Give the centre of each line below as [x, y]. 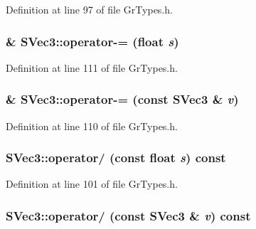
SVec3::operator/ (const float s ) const [116, 158]
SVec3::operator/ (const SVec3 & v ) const [128, 215]
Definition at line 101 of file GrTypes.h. [92, 184]
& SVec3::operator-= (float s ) [92, 41]
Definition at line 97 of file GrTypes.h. [89, 9]
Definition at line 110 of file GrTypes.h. [92, 126]
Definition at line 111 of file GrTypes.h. [92, 67]
